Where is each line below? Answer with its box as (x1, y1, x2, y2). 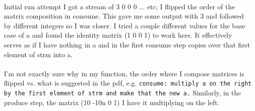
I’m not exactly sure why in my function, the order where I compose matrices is (4, 68, 244, 78)
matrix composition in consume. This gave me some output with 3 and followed (4, 11, 244, 21)
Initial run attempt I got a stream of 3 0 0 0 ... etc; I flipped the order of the (4, 1, 235, 11)
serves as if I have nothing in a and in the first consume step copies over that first (4, 39, 250, 49)
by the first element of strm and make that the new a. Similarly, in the (4, 88, 241, 97)
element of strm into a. (4, 49, 73, 59)
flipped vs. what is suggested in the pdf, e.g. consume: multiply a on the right (4, 78, 252, 88)
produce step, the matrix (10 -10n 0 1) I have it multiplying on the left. (4, 97, 220, 107)
